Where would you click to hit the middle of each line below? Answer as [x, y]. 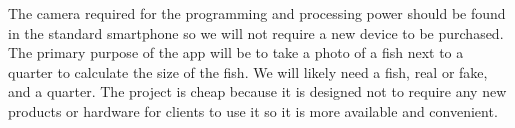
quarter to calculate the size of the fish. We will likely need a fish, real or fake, [248, 71]
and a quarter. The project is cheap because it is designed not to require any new [257, 91]
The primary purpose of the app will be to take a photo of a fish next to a [236, 52]
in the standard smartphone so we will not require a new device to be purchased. [256, 32]
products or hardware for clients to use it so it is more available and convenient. [253, 110]
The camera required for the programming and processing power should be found [257, 13]
